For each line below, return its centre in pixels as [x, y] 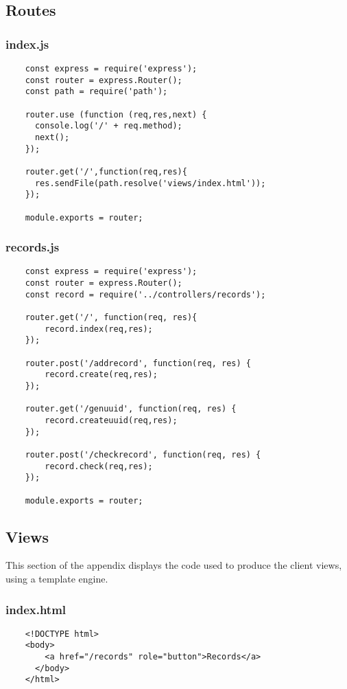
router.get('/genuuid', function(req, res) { [131, 409]
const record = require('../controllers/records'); [145, 294]
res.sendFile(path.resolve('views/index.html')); [150, 183]
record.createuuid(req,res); [111, 420]
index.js [27, 44]
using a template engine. [57, 578]
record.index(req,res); [99, 329]
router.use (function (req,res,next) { [116, 114]
